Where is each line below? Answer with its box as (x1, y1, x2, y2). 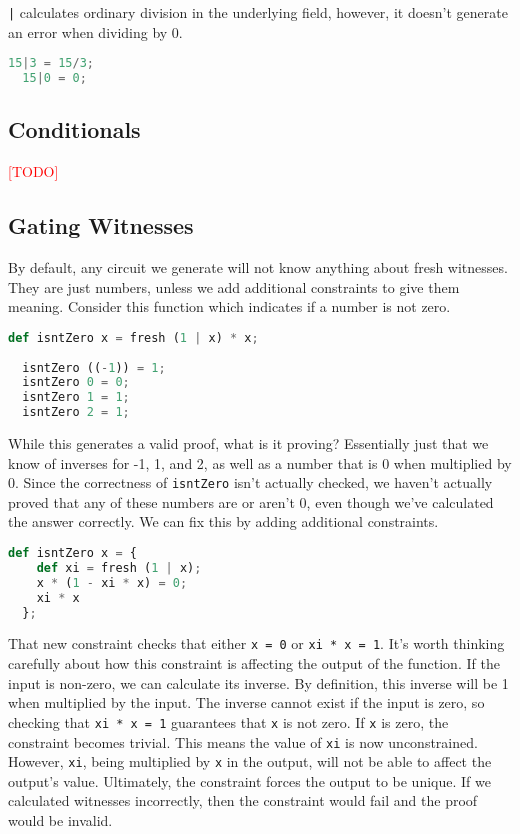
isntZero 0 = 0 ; (22, 375, 130, 390)
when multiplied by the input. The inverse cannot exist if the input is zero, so (8, 692, 485, 713)
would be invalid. (8, 810, 113, 831)
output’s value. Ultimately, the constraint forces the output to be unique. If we (8, 770, 491, 791)
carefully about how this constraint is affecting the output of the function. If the (8, 653, 500, 674)
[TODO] (8, 161, 59, 182)
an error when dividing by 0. (8, 21, 183, 42)
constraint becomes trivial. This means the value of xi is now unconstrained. (8, 731, 478, 752)
